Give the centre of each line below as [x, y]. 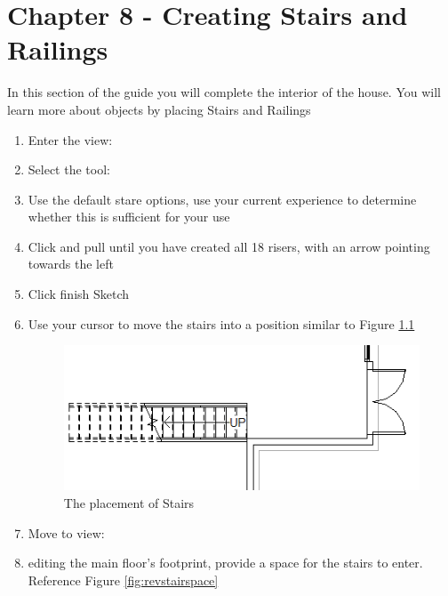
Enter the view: [70, 139]
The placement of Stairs [129, 502]
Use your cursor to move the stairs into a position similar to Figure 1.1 [221, 323]
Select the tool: [69, 169]
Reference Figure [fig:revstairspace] [123, 580]
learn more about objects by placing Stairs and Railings [159, 109]
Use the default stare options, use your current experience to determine [222, 199]
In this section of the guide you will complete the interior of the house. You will [224, 92]
